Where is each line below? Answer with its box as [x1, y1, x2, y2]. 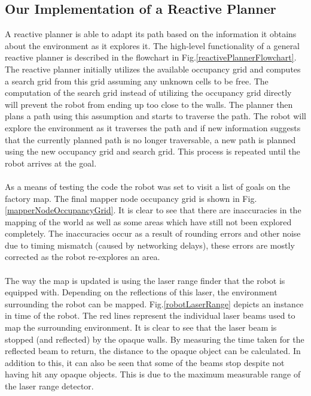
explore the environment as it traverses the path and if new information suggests [5, 121, 301, 134]
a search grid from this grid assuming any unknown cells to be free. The [5, 74, 269, 87]
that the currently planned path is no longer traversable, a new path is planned [5, 133, 296, 146]
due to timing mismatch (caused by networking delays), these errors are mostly [5, 238, 295, 251]
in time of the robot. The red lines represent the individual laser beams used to [5, 309, 295, 322]
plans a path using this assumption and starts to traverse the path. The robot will [5, 110, 307, 122]
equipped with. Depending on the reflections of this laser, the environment [5, 286, 278, 298]
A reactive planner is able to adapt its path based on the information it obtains [5, 28, 297, 40]
